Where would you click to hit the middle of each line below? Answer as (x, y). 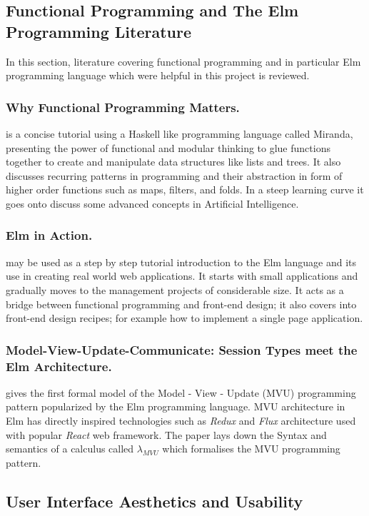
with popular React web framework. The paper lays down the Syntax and (166, 434)
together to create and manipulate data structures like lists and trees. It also (173, 162)
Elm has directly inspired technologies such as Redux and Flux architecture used (181, 421)
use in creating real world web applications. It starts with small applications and (182, 276)
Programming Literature (98, 31)
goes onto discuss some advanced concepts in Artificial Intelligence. (152, 203)
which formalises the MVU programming (251, 449)
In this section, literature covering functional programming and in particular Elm (183, 61)
